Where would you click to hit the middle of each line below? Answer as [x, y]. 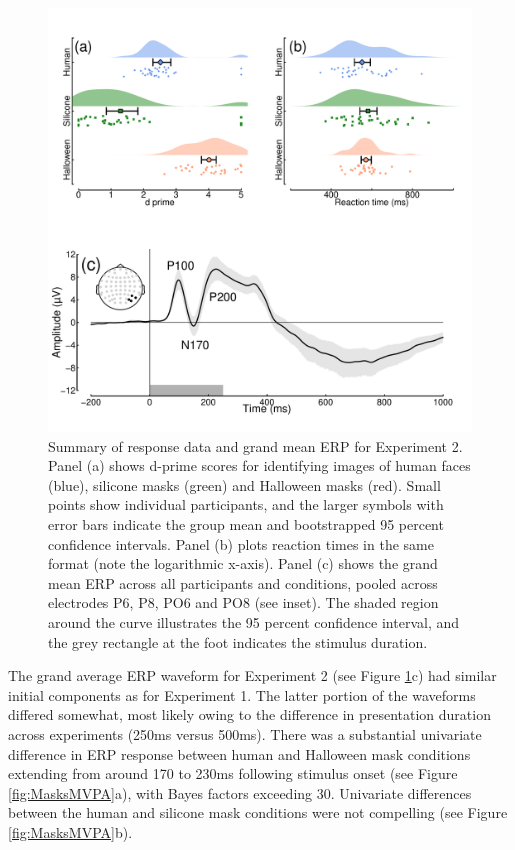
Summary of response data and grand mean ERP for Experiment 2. [255, 445]
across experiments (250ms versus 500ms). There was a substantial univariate [245, 733]
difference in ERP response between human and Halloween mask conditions [239, 753]
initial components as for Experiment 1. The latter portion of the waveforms [242, 694]
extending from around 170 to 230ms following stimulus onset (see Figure [233, 773]
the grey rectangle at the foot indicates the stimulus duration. [238, 641]
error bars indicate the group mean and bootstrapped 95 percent [246, 523]
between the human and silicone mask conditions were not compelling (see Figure [258, 812]
